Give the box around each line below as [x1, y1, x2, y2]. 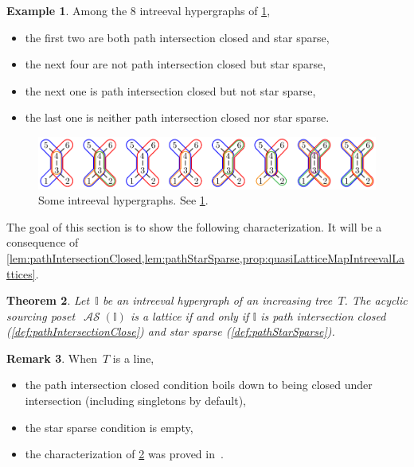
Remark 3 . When [6, 349, 97, 366]
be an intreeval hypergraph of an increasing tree [102, 292, 333, 309]
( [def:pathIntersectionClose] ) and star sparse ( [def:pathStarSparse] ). [6, 323, 335, 340]
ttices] [6, 265, 36, 282]
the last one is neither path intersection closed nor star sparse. [25, 109, 330, 126]
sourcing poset [6, 307, 76, 324]
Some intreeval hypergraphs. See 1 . [38, 192, 209, 208]
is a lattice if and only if [130, 307, 249, 324]
